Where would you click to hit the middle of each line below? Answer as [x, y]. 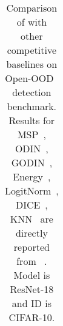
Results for [32, 120]
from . [32, 261]
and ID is [31, 303]
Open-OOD [29, 78]
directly [31, 233]
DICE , [31, 205]
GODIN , [32, 162]
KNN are [31, 219]
